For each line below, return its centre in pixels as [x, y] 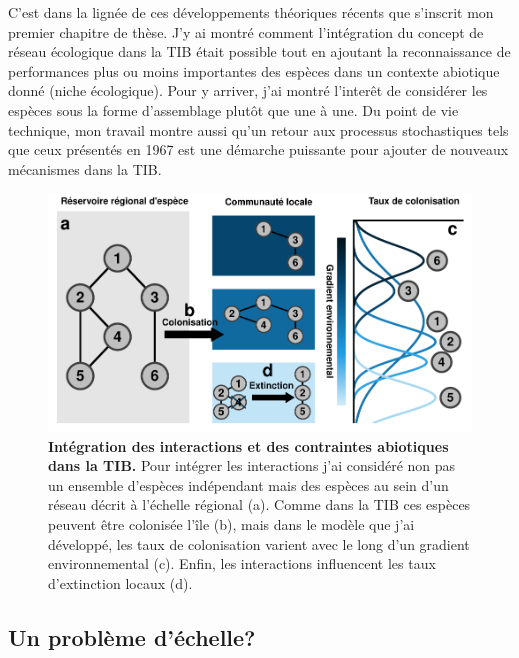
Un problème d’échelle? [132, 636]
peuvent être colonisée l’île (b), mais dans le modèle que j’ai [231, 524]
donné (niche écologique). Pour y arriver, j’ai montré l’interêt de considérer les [248, 90]
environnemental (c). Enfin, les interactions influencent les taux [242, 563]
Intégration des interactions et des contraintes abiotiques [248, 445]
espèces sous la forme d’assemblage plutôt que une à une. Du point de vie [233, 109]
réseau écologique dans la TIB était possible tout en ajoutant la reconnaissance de [259, 51]
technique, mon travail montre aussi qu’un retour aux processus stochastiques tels [258, 129]
